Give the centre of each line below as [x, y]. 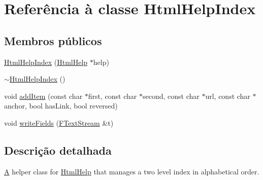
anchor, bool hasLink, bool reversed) [61, 106]
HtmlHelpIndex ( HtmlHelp [46, 62]
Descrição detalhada [58, 150]
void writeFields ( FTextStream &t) [59, 122]
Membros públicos [53, 40]
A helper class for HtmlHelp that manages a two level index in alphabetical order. [132, 171]
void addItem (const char [43, 96]
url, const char [228, 96]
